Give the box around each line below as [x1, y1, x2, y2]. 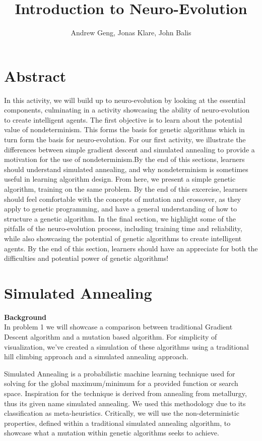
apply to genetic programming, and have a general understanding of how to [4, 203, 237, 214]
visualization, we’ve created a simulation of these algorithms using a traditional [4, 341, 249, 352]
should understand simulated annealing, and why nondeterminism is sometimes [4, 163, 248, 174]
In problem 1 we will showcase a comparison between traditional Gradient [4, 321, 233, 332]
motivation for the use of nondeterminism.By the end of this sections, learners [4, 154, 245, 164]
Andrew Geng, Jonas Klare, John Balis [71, 27, 191, 38]
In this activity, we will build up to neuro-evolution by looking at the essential [4, 94, 246, 105]
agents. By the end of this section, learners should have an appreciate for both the [4, 243, 258, 253]
